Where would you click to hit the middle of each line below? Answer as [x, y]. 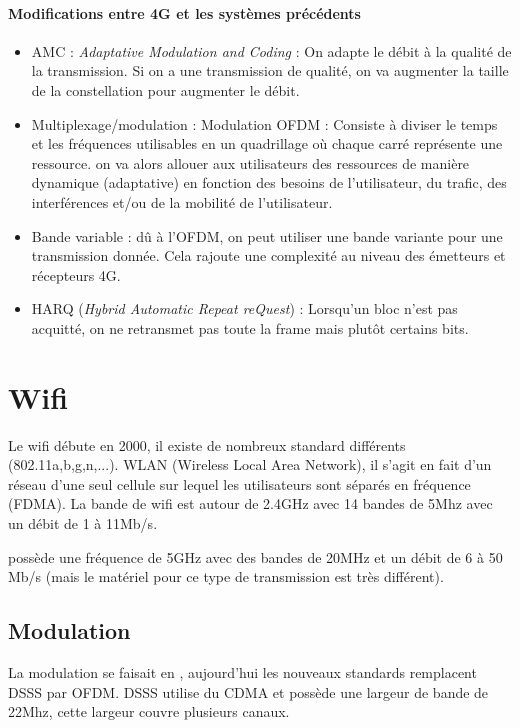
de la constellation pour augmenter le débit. [165, 89]
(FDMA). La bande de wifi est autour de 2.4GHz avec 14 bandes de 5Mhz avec [250, 503]
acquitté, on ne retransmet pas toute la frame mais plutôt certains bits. [250, 327]
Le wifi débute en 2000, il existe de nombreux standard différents [207, 444]
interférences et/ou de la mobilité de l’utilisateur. [182, 201]
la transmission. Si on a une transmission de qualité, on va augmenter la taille [270, 70]
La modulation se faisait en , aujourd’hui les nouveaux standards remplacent [242, 672]
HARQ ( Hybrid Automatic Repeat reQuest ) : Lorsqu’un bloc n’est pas [244, 308]
